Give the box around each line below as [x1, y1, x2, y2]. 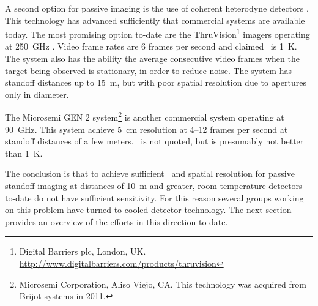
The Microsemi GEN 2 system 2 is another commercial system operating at [5, 109, 284, 124]
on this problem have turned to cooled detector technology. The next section [5, 203, 292, 216]
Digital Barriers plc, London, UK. [19, 245, 146, 258]
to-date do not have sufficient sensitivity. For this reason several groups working [5, 191, 304, 204]
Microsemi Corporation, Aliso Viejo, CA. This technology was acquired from [19, 277, 306, 290]
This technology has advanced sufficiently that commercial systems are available [5, 13, 305, 26]
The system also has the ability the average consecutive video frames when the [5, 52, 300, 65]
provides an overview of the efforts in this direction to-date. [5, 215, 228, 228]
